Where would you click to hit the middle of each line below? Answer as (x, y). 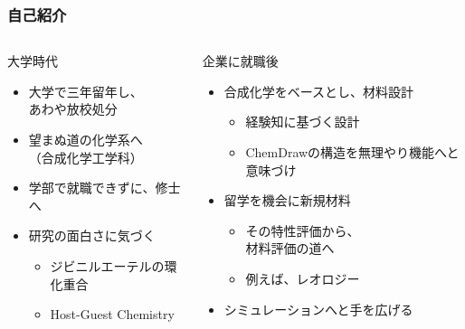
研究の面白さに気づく (92, 235)
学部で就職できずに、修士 (104, 188)
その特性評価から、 (303, 230)
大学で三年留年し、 (85, 91)
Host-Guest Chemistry (112, 314)
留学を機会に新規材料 (287, 200)
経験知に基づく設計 (303, 122)
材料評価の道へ (290, 248)
